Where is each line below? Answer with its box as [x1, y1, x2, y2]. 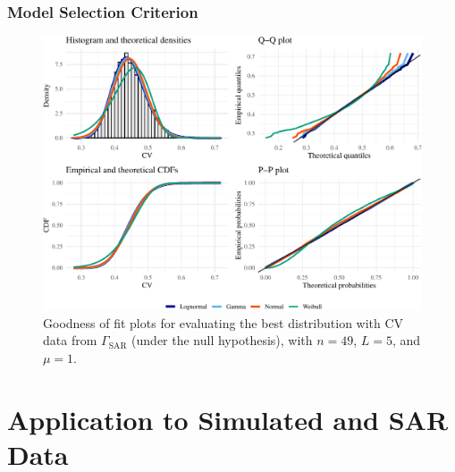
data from [43, 331, 97, 350]
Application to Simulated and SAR [7, 400, 449, 437]
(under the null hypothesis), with [131, 331, 313, 350]
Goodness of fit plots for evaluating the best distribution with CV [43, 313, 404, 332]
